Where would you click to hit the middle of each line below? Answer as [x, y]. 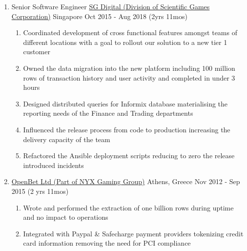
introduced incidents [53, 165]
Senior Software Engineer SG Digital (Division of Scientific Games [111, 6]
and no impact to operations [66, 217]
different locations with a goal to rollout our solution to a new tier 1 [125, 42]
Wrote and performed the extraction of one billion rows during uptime [128, 207]
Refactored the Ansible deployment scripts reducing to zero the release [129, 156]
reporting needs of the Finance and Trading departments [108, 113]
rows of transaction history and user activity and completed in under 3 [129, 77]
